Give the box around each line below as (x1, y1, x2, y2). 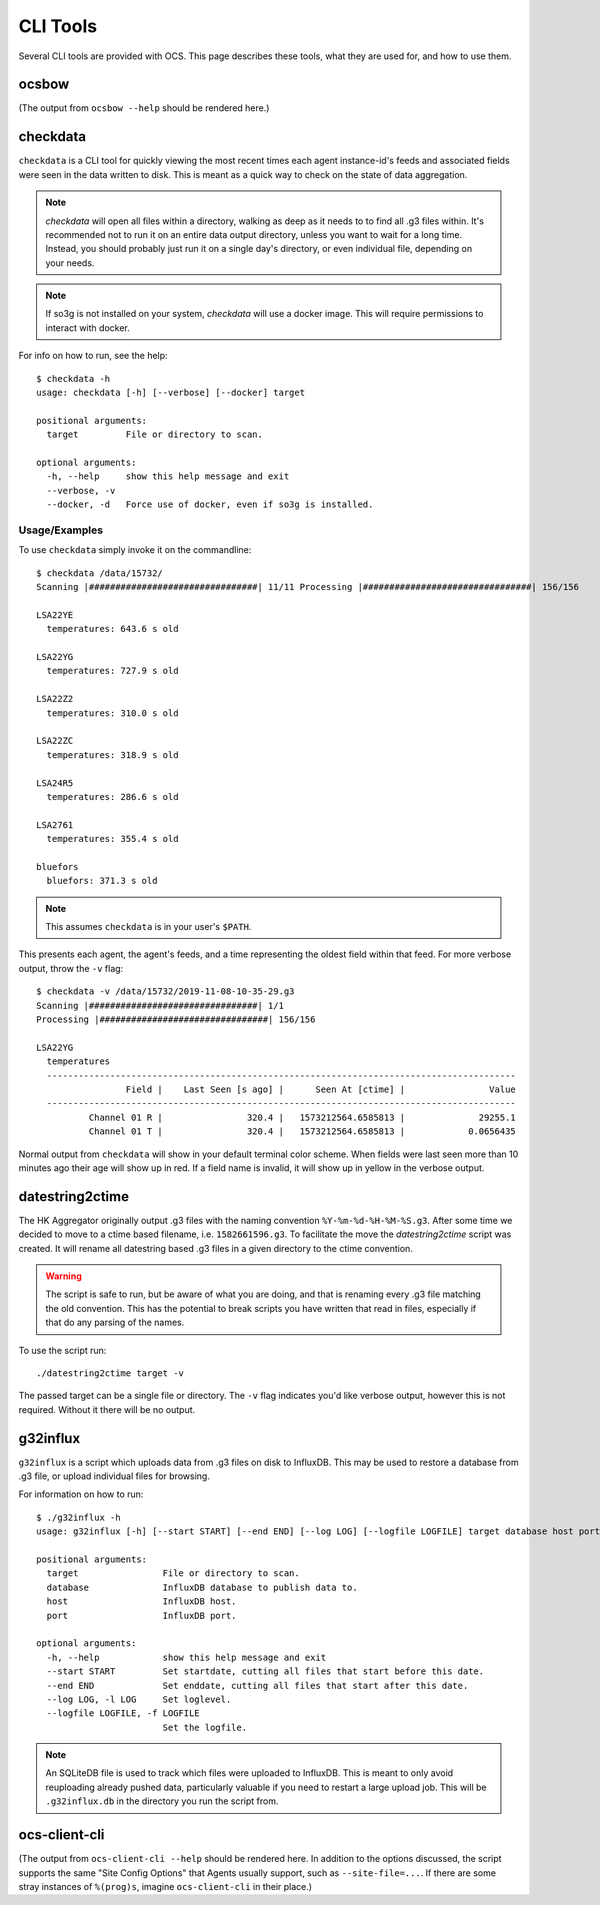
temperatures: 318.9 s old (46, 749, 179, 760)
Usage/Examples (18, 523, 104, 537)
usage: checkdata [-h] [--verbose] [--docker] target (36, 387, 305, 399)
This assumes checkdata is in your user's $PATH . (45, 921, 252, 933)
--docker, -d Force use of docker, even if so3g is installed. (46, 499, 374, 510)
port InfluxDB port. (46, 1610, 237, 1621)
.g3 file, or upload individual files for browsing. (18, 1470, 210, 1482)
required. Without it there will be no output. (18, 1403, 196, 1415)
